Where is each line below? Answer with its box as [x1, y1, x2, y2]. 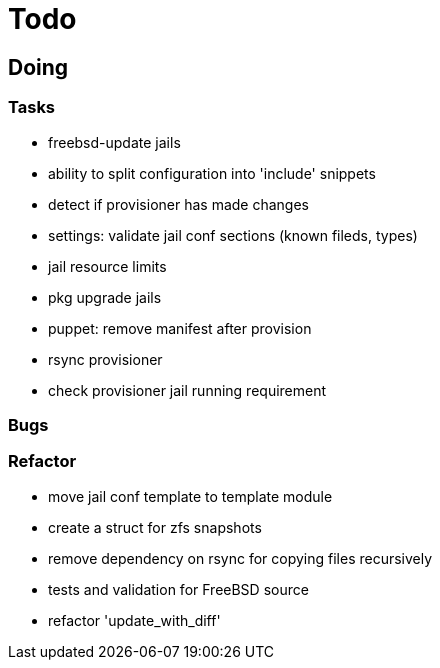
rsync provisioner [48, 350, 163, 368]
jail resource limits [48, 257, 167, 275]
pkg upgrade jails [48, 288, 162, 306]
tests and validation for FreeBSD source [48, 580, 309, 598]
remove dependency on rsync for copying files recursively [48, 549, 433, 567]
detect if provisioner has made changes [48, 195, 309, 213]
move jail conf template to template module [48, 487, 333, 505]
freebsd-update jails [48, 133, 181, 151]
